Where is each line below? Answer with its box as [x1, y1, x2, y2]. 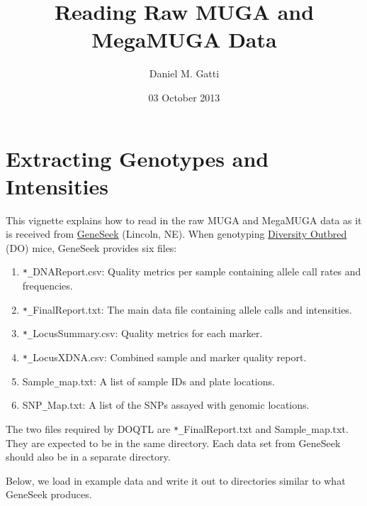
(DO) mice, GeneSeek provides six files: [6, 240, 177, 255]
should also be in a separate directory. [6, 449, 171, 464]
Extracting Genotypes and [6, 143, 269, 172]
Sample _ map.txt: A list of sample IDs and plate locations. [22, 373, 275, 388]
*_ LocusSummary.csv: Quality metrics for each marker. [22, 326, 263, 341]
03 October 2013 [148, 89, 220, 104]
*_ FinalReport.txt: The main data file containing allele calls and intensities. [22, 302, 352, 317]
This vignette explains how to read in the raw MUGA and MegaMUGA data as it [6, 212, 362, 227]
